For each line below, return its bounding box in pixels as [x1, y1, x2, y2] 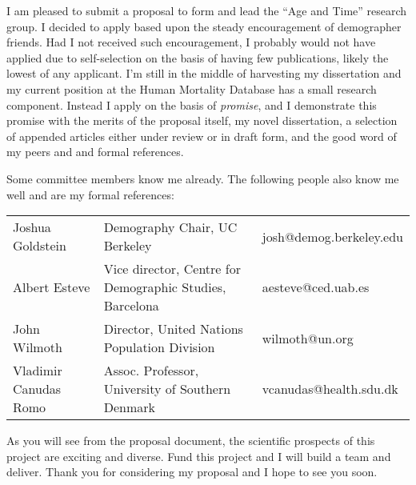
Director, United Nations [103, 319, 243, 339]
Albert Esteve [13, 278, 90, 297]
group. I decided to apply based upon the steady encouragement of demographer [6, 18, 402, 34]
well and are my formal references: [6, 186, 174, 202]
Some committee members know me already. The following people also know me [6, 170, 399, 186]
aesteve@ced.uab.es [262, 278, 370, 297]
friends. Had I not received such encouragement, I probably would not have [6, 34, 376, 50]
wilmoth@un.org [262, 328, 354, 347]
